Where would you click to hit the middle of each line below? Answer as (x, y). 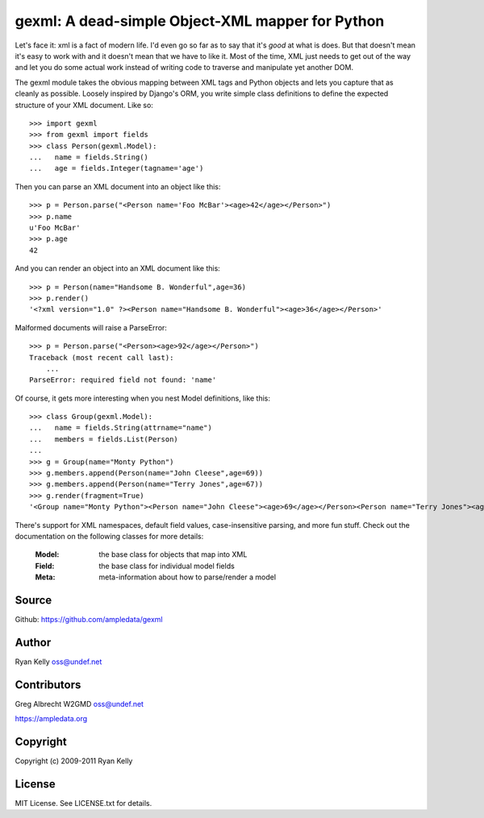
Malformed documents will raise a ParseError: (91, 327)
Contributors (48, 685)
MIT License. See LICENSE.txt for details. (83, 803)
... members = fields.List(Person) (104, 439)
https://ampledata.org (51, 719)
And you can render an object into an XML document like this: (118, 268)
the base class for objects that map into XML (173, 554)
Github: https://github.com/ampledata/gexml (89, 620)
